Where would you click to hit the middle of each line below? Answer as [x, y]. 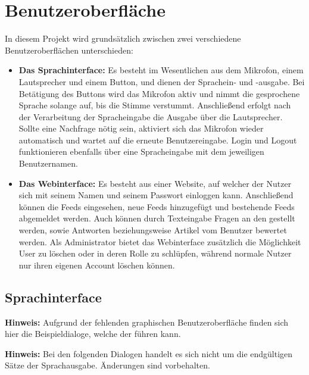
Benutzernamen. [48, 163]
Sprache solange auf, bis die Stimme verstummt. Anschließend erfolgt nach [155, 105]
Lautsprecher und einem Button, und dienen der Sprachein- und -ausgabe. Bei [162, 81]
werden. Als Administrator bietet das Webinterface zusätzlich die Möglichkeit [160, 241]
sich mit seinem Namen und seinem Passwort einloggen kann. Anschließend [156, 195]
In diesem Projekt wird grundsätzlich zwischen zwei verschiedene [123, 38]
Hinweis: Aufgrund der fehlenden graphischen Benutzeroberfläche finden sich [147, 322]
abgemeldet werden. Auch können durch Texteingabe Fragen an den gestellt [157, 218]
